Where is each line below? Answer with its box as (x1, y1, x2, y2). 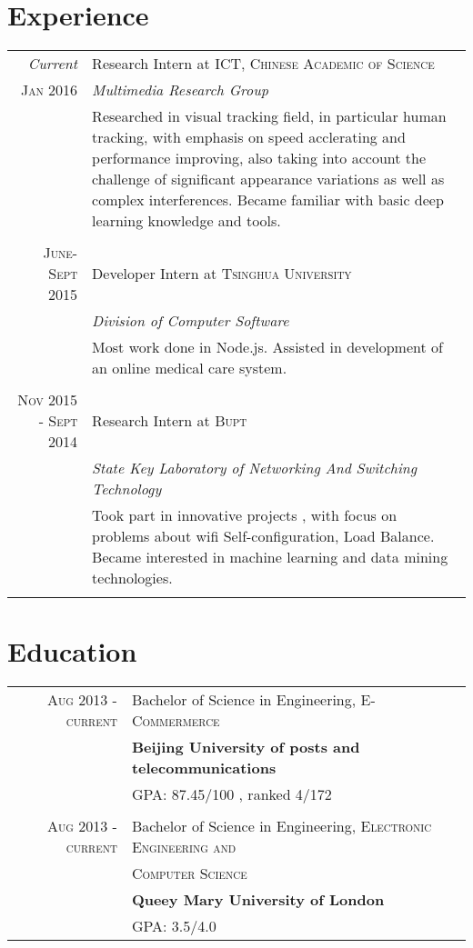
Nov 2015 (17, 389, 78, 411)
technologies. (92, 567, 173, 589)
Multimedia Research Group (92, 79, 268, 101)
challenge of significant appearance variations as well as (92, 168, 445, 190)
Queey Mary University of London (131, 889, 385, 911)
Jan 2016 (21, 79, 78, 101)
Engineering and (131, 836, 236, 858)
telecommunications (131, 757, 277, 779)
